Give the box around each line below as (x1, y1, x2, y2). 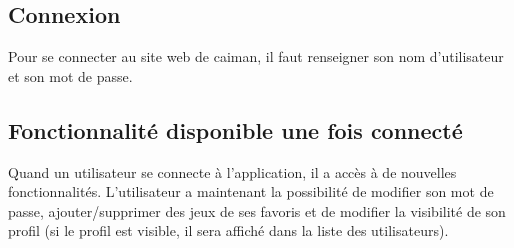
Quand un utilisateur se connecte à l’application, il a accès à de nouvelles (8, 161, 457, 182)
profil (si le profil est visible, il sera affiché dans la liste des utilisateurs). (8, 220, 449, 241)
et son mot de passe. (8, 65, 133, 86)
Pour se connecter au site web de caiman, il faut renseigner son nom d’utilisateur (8, 46, 504, 67)
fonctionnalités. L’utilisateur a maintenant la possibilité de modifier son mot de (8, 181, 494, 202)
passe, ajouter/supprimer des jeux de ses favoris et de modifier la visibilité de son (8, 200, 506, 221)
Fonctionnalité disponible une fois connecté (8, 114, 463, 145)
